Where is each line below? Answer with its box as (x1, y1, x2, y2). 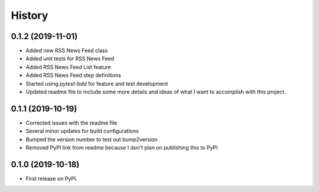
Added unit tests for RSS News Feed (25, 55, 115, 62)
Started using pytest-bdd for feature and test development (25, 80, 168, 87)
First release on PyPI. (25, 175, 78, 182)
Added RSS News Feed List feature (25, 63, 112, 70)
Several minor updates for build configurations (25, 128, 139, 135)
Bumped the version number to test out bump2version (25, 136, 158, 143)
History (11, 9, 48, 22)
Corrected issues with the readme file (25, 119, 118, 126)
